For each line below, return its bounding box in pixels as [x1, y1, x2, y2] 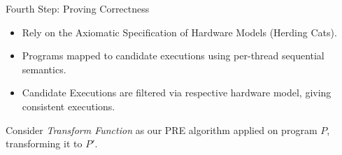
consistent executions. [22, 98, 115, 113]
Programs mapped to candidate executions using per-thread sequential [22, 48, 325, 63]
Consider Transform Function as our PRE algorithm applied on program [6, 122, 318, 137]
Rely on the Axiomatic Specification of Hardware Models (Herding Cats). [22, 24, 337, 39]
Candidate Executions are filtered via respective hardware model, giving [22, 85, 332, 100]
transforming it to [6, 136, 83, 151]
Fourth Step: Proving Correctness [6, 1, 150, 15]
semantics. [22, 61, 66, 76]
